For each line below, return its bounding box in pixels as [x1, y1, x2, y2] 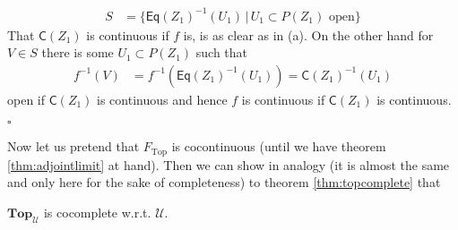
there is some [41, 43, 114, 62]
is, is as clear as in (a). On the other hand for [183, 25, 434, 44]
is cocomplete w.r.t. [43, 202, 151, 221]
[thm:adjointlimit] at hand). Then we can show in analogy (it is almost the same [7, 155, 450, 174]
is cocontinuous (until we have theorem [171, 137, 386, 156]
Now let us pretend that [7, 137, 140, 156]
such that [195, 43, 248, 62]
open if [7, 89, 46, 108]
